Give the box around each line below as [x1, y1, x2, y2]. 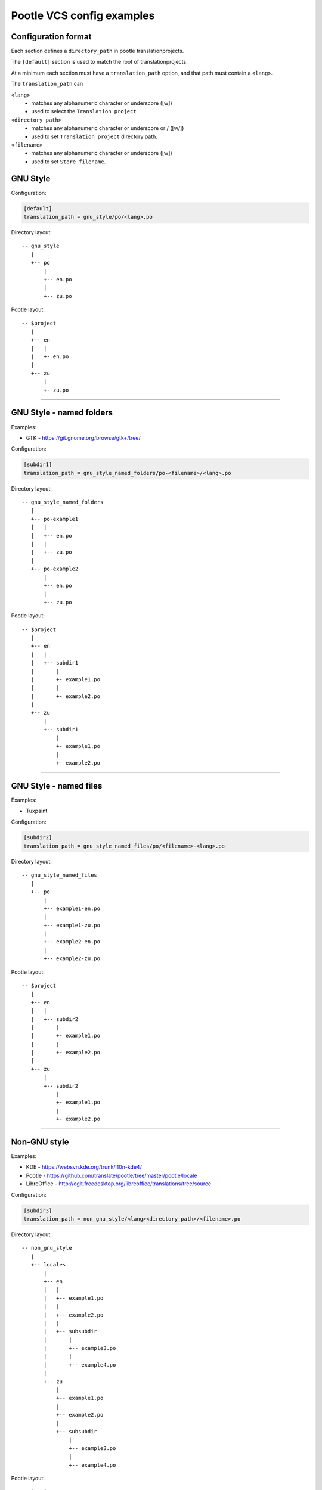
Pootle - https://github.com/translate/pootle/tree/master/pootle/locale [26, 1172, 197, 1179]
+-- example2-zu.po [44, 955, 101, 962]
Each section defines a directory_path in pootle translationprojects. [11, 48, 184, 55]
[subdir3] [23, 1207, 52, 1214]
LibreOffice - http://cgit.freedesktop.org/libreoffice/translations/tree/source [26, 1180, 212, 1187]
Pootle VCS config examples [11, 9, 155, 22]
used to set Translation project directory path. [31, 133, 158, 140]
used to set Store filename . [31, 158, 106, 165]
